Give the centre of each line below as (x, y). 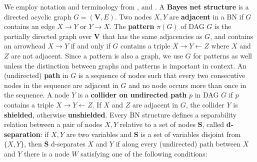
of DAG (192, 26)
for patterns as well (222, 55)
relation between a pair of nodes (53, 124)
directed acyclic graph (38, 16)
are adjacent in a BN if (206, 16)
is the (223, 26)
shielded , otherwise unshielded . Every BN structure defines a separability (120, 114)
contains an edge (29, 26)
